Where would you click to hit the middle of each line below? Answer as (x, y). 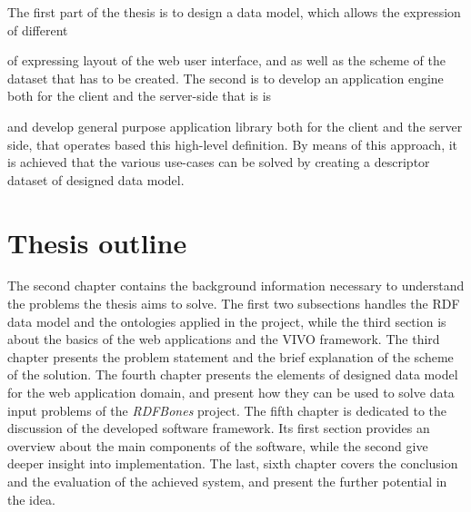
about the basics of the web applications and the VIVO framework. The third (224, 339)
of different (38, 30)
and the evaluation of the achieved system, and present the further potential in (227, 481)
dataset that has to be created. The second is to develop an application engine (225, 78)
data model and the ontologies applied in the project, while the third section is (227, 321)
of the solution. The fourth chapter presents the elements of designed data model (233, 374)
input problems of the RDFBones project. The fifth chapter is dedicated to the (227, 410)
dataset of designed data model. (96, 179)
